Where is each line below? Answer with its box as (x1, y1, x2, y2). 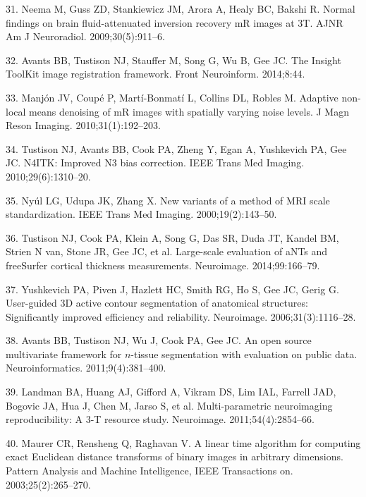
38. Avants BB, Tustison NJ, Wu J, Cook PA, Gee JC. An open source (6, 333, 312, 348)
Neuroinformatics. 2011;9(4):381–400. (6, 360, 166, 375)
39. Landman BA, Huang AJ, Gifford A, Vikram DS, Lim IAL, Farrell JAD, (6, 384, 336, 399)
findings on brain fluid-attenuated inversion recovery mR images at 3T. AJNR (6, 15, 343, 30)
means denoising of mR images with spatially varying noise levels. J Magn (29, 104, 349, 118)
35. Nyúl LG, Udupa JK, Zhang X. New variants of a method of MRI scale (6, 192, 330, 207)
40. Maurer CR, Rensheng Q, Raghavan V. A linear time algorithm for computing (6, 435, 361, 450)
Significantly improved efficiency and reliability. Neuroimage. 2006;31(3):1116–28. (6, 309, 356, 324)
